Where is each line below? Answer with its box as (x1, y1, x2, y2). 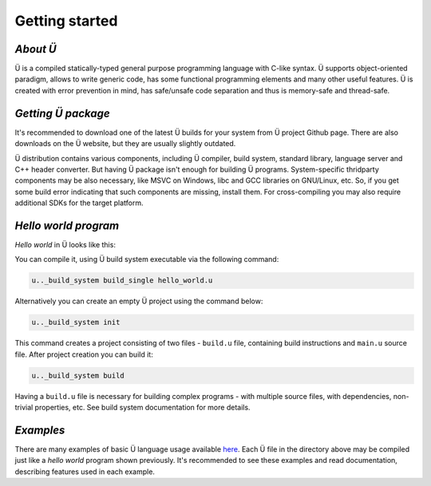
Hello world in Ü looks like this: (14, 240, 116, 249)
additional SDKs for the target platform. (14, 198, 144, 207)
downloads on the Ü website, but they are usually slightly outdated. (14, 139, 236, 148)
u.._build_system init (31, 318, 121, 327)
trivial (14, 403, 34, 413)
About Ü (14, 42, 57, 56)
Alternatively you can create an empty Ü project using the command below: (14, 296, 263, 306)
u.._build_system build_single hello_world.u (31, 276, 213, 285)
